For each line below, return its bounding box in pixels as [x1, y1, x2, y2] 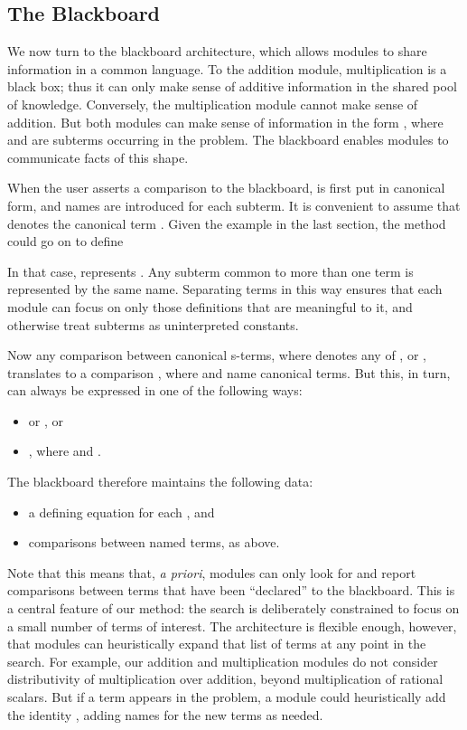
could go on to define [7, 232, 124, 251]
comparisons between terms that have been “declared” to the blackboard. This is [7, 581, 455, 600]
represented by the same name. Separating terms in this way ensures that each [7, 280, 443, 299]
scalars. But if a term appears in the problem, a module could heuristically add [7, 687, 446, 706]
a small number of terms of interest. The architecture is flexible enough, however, [7, 616, 457, 635]
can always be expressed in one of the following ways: [7, 381, 303, 400]
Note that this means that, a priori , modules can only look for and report [7, 563, 416, 582]
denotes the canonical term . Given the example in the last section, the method [7, 213, 446, 232]
